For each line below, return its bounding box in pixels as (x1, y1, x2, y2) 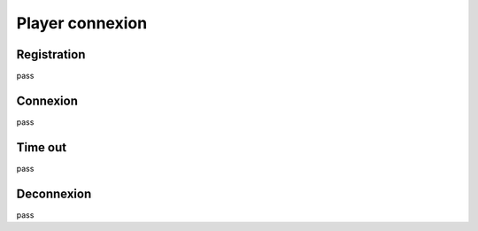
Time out (16, 140, 66, 155)
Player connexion (16, 13, 148, 33)
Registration (16, 47, 86, 62)
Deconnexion (16, 186, 92, 201)
